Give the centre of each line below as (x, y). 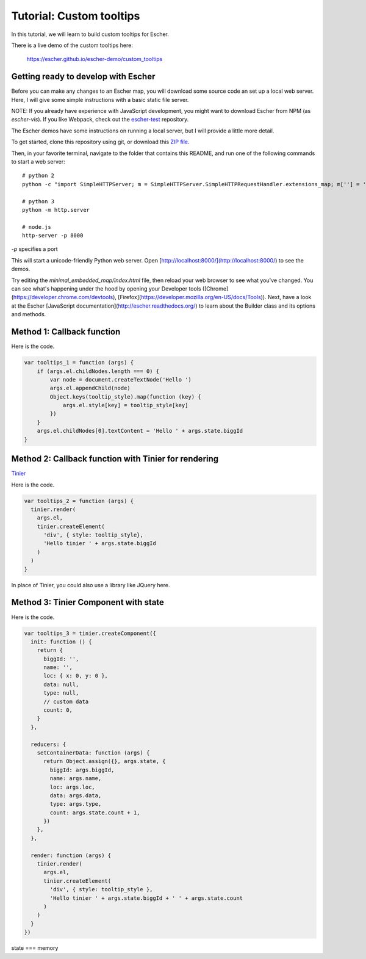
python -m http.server (56, 210)
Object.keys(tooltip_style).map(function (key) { (125, 396)
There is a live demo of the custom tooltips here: (72, 45)
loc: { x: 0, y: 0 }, (76, 676)
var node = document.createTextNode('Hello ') (120, 379)
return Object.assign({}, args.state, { (105, 761)
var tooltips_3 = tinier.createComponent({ (90, 633)
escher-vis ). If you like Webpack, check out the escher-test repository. (100, 120)
